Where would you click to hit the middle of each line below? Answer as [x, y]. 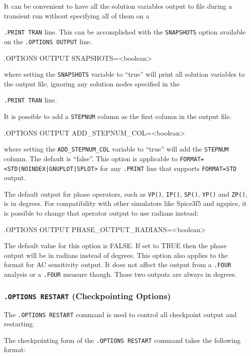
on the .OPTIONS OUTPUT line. [48, 41]
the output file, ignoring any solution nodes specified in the [92, 83]
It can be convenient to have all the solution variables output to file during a [118, 6]
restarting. [19, 324]
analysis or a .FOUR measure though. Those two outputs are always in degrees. [120, 274]
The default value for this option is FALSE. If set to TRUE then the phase [116, 246]
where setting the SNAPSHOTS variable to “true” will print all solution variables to [125, 74]
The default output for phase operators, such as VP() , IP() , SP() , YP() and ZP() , [126, 194]
